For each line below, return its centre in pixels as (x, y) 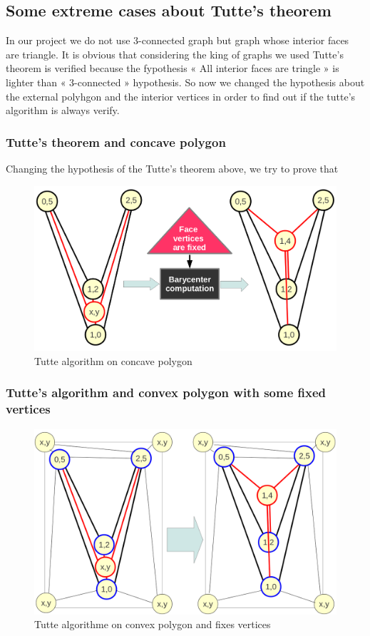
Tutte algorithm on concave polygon (113, 360)
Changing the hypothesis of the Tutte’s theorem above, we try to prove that (172, 168)
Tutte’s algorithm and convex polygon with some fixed (166, 393)
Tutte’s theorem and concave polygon (116, 142)
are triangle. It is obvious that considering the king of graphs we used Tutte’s (175, 54)
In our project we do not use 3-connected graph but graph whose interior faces (178, 40)
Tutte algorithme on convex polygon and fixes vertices (153, 624)
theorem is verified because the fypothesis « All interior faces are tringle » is (173, 68)
